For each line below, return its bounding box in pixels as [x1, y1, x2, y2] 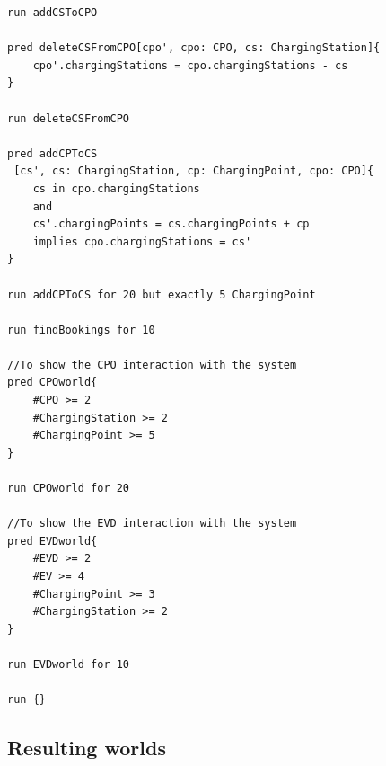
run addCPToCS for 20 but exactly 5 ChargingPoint [7, 288, 316, 301]
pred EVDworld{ [7, 534, 98, 548]
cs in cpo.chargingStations [32, 182, 200, 195]
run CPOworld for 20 [7, 482, 130, 495]
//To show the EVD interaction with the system [7, 517, 297, 530]
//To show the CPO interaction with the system [7, 358, 297, 371]
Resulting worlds [7, 734, 166, 762]
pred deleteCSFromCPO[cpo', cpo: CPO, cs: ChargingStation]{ [7, 41, 381, 55]
